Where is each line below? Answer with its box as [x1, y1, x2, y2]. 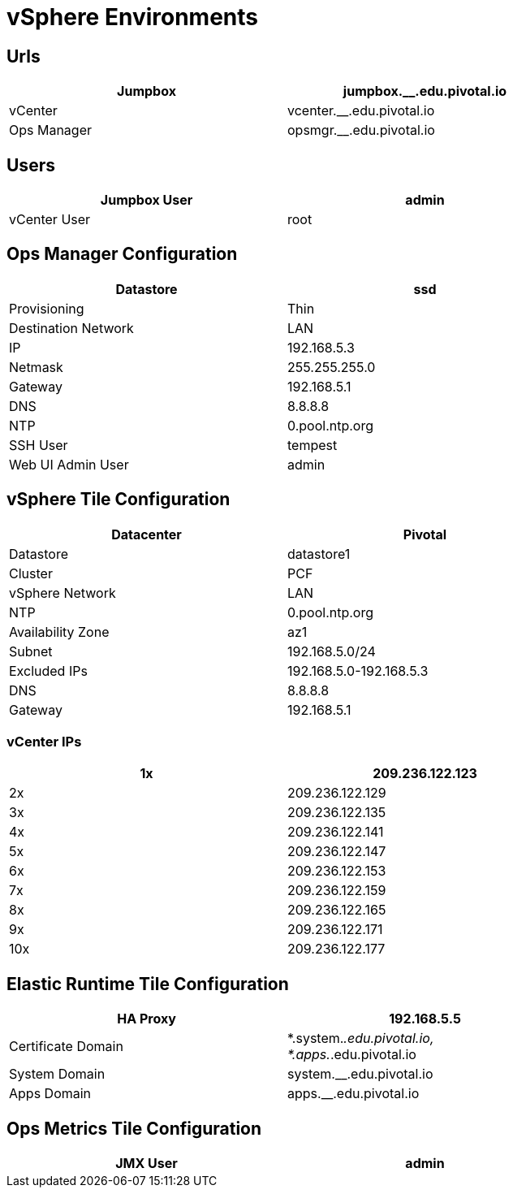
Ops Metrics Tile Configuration [6, 1118, 262, 1139]
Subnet [9, 642, 53, 660]
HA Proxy [117, 1010, 176, 1027]
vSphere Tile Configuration [6, 489, 231, 510]
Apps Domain [9, 1085, 92, 1102]
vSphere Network [9, 584, 116, 601]
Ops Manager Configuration [6, 244, 238, 265]
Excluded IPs [9, 662, 88, 679]
